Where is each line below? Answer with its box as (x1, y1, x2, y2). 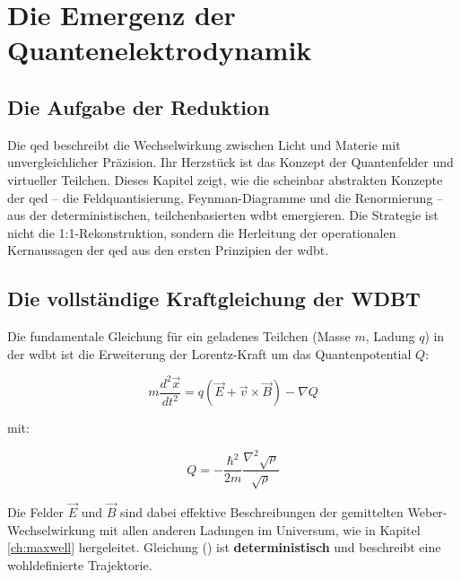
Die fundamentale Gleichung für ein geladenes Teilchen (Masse (7, 327, 351, 346)
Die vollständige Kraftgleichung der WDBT (7, 285, 421, 312)
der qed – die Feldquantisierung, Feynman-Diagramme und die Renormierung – (7, 188, 444, 207)
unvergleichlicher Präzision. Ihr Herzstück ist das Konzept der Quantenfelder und (7, 153, 454, 171)
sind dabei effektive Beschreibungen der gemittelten (120, 503, 404, 522)
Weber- (407, 503, 448, 522)
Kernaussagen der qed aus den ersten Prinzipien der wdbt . (7, 241, 329, 259)
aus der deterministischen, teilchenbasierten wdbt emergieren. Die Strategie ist (7, 206, 439, 224)
